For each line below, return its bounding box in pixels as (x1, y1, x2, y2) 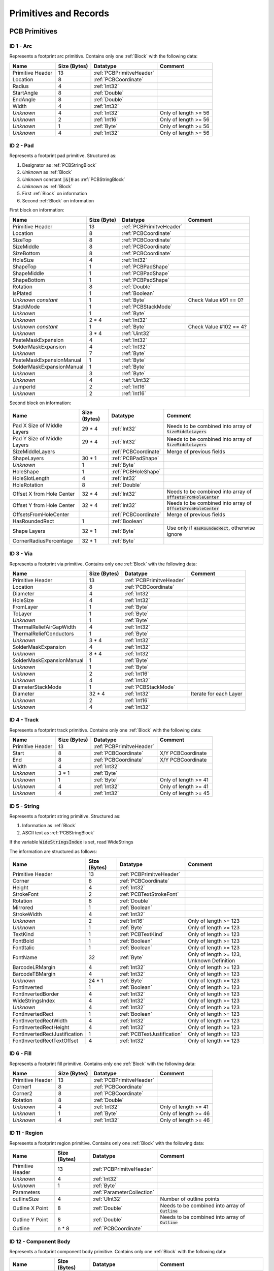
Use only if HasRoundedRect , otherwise (166, 524, 256, 531)
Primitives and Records (9, 8, 109, 19)
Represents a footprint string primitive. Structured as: (9, 813, 121, 819)
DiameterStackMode (12, 684, 62, 691)
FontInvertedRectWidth (12, 1017, 68, 1024)
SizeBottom (12, 250, 40, 257)
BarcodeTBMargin (12, 970, 56, 977)
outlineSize (12, 1195, 39, 1202)
